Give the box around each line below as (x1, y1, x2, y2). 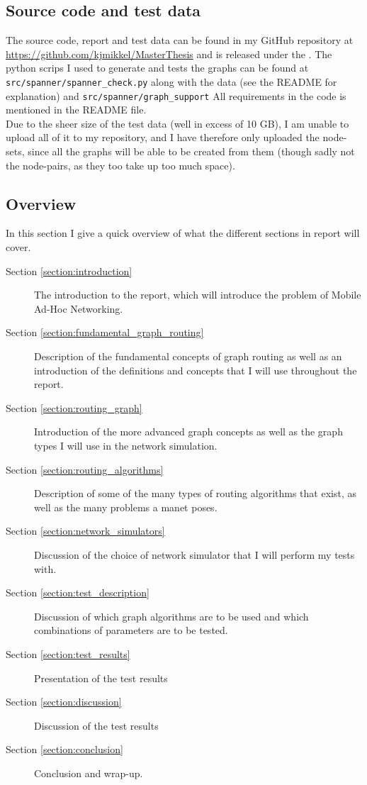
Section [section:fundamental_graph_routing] (6, 325, 204, 340)
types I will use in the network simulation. (34, 438, 218, 452)
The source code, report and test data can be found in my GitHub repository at (6, 33, 354, 48)
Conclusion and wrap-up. (34, 765, 143, 780)
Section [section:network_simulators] (6, 523, 165, 538)
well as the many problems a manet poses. (34, 499, 218, 514)
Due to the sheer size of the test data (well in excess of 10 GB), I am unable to (6, 116, 349, 130)
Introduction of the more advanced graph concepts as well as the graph (34, 424, 343, 439)
